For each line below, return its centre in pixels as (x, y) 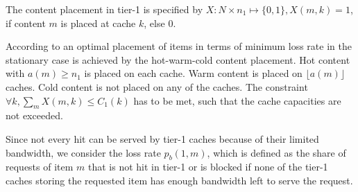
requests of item (40, 167)
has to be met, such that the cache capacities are (237, 100)
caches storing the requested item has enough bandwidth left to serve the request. (179, 180)
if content (26, 23)
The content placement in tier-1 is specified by (104, 9)
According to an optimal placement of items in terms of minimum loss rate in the (179, 46)
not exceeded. (34, 115)
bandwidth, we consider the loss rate (83, 152)
